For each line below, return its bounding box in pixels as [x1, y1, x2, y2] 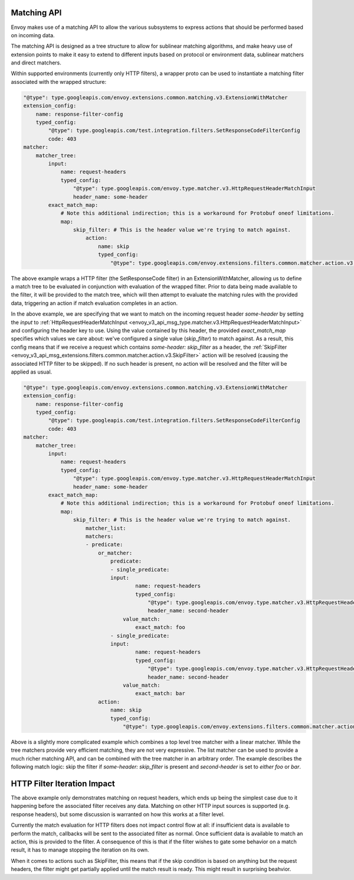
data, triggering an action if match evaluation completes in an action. [11, 299, 178, 307]
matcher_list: [86, 525, 126, 531]
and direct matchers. [11, 59, 62, 66]
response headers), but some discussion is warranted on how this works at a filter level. [11, 810, 225, 818]
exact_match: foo [135, 624, 185, 631]
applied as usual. [11, 368, 53, 375]
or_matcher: [97, 550, 133, 556]
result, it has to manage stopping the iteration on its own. [11, 846, 149, 853]
